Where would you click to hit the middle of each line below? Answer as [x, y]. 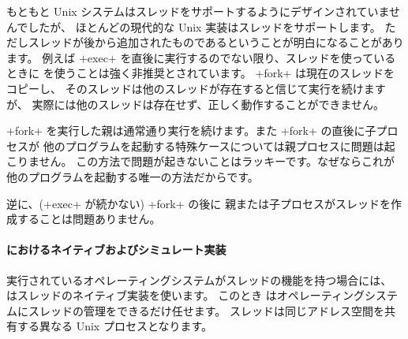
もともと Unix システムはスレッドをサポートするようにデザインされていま [198, 11]
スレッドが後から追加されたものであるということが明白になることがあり [216, 42]
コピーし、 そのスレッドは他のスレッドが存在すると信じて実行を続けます [196, 88]
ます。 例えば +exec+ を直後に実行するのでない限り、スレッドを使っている [201, 57]
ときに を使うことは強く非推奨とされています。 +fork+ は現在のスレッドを [201, 73]
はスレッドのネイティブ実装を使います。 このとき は [142, 295]
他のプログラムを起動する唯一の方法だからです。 [133, 176]
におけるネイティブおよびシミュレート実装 [116, 250]
